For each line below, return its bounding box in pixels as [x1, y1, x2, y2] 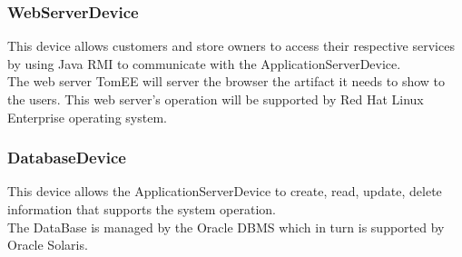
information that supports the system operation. [7, 200, 277, 218]
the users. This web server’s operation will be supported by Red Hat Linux [7, 90, 424, 108]
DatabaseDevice [7, 146, 126, 169]
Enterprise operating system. [7, 107, 167, 126]
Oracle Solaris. [7, 235, 88, 254]
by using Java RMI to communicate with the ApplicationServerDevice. [7, 54, 401, 73]
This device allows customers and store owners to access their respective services [7, 36, 455, 55]
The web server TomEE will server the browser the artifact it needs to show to [7, 72, 446, 91]
